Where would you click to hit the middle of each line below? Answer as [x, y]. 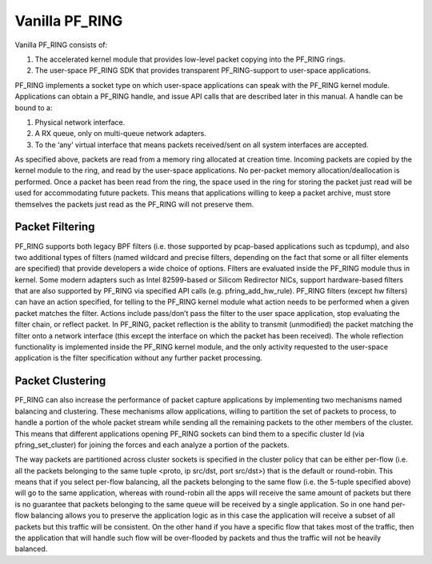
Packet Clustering [60, 381]
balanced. [31, 549]
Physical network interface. [80, 122]
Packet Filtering [55, 227]
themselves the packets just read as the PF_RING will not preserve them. [134, 204]
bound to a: [34, 107]
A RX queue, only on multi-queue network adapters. [121, 134]
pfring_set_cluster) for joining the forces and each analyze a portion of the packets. [152, 445]
